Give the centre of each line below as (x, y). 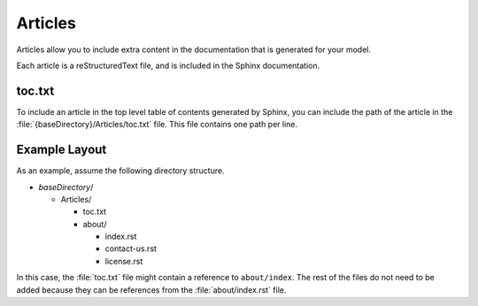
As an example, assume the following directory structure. (120, 171)
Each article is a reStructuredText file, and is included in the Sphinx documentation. (168, 65)
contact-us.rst (131, 249)
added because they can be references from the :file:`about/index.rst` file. (151, 290)
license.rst (124, 261)
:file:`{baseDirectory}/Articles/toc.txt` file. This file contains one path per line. (157, 125)
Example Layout (62, 150)
